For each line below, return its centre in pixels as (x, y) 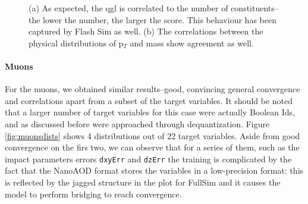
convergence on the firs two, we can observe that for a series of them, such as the (152, 147)
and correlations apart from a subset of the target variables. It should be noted (149, 100)
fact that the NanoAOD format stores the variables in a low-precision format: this (154, 170)
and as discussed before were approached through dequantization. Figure (137, 123)
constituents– (255, 8)
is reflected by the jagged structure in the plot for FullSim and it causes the (143, 182)
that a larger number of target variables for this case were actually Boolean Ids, (150, 112)
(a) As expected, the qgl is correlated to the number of (128, 8)
